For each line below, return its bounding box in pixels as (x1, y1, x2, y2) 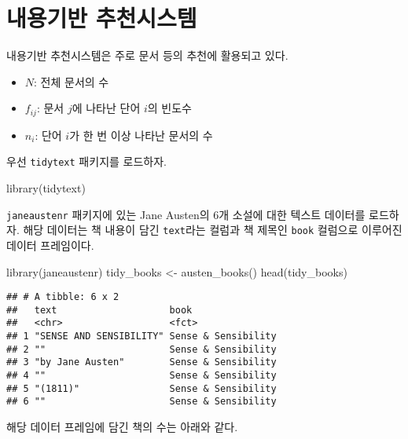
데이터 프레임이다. (6, 236, 94, 253)
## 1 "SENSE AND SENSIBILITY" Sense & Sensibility (6, 331, 277, 342)
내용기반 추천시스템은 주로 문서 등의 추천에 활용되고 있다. (6, 47, 289, 64)
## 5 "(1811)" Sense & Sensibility (6, 382, 277, 394)
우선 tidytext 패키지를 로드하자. (6, 153, 167, 170)
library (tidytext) (6, 180, 86, 196)
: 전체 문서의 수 (34, 73, 109, 90)
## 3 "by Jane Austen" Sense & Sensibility (6, 357, 277, 368)
